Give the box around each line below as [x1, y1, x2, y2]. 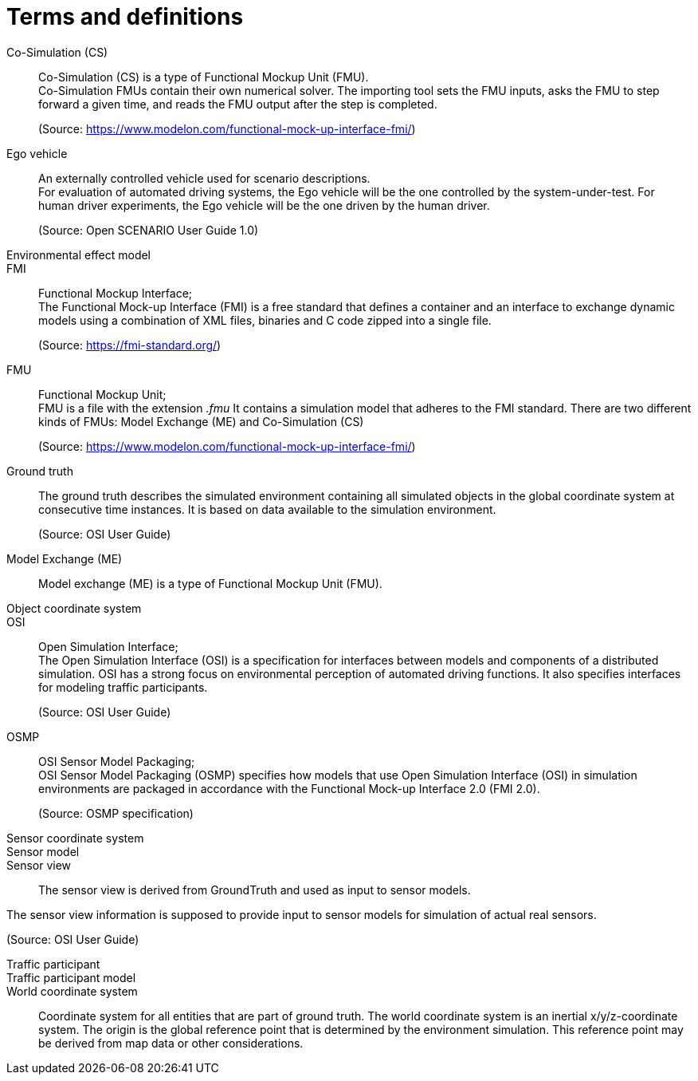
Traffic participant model [6, 970, 136, 984]
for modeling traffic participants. [38, 680, 208, 694]
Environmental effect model [6, 247, 151, 262]
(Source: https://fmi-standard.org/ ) [38, 337, 222, 352]
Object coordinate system [6, 601, 142, 615]
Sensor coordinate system [6, 830, 144, 845]
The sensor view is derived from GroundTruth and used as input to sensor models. [38, 882, 471, 897]
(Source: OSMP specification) [38, 806, 194, 820]
